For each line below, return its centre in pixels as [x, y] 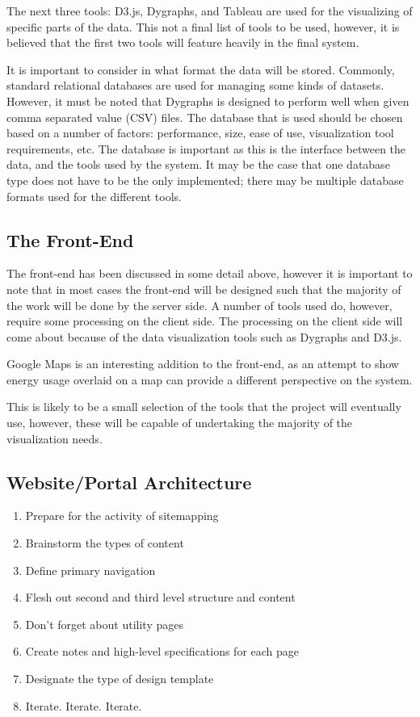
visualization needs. [55, 438]
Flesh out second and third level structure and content [160, 597]
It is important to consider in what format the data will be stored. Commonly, [201, 69]
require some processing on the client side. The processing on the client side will [205, 321]
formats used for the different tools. [94, 196]
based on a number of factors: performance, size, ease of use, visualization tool [200, 133]
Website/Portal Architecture [129, 482]
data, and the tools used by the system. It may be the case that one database [198, 164]
